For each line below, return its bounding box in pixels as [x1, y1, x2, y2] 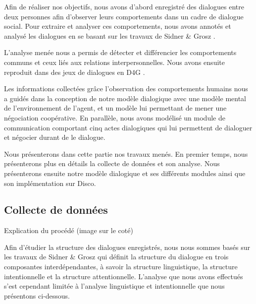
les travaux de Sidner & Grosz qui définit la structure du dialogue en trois [4, 251, 229, 262]
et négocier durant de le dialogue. [4, 132, 105, 142]
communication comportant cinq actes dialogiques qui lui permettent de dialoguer [4, 122, 253, 132]
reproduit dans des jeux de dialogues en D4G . [4, 66, 145, 77]
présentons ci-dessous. [4, 290, 70, 301]
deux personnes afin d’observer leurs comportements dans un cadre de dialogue [4, 11, 244, 21]
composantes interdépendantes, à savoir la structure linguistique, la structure [4, 261, 238, 272]
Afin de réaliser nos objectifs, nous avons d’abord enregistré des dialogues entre [4, 1, 245, 11]
